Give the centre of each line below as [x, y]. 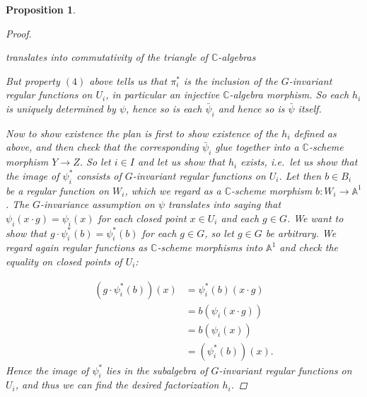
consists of [99, 175]
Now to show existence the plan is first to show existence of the [142, 133]
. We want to [315, 218]
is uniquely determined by [61, 108]
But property [33, 80]
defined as [315, 133]
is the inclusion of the [231, 80]
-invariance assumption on [97, 204]
